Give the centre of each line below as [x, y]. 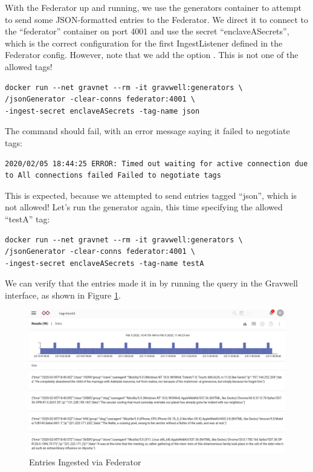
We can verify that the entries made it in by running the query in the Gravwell [151, 283]
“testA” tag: [27, 218]
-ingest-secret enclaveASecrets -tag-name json [102, 111]
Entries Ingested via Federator [85, 461]
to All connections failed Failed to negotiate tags [113, 176]
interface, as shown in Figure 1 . [63, 295]
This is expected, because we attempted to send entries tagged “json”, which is [151, 195]
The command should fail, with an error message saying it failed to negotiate [147, 131]
